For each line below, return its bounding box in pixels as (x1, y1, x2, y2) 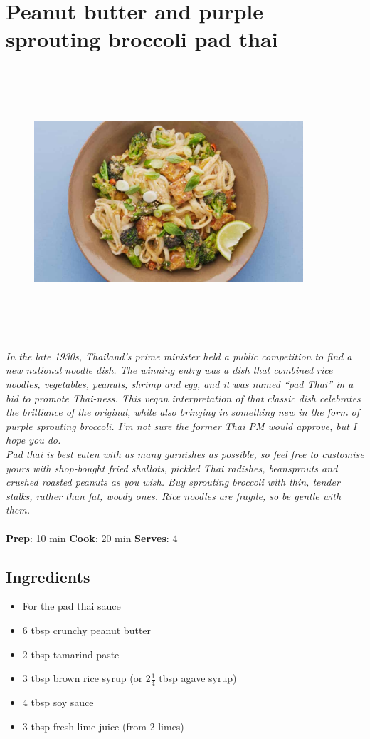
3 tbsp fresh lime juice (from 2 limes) (22, 718, 184, 733)
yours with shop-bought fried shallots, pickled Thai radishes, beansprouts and (6, 460, 338, 475)
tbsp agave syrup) (159, 671, 237, 686)
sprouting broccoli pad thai (6, 24, 278, 53)
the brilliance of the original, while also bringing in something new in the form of (6, 404, 360, 419)
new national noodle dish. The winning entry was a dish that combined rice (6, 362, 333, 377)
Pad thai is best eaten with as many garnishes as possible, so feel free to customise (6, 447, 364, 461)
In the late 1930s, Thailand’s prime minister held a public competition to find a (6, 348, 352, 363)
